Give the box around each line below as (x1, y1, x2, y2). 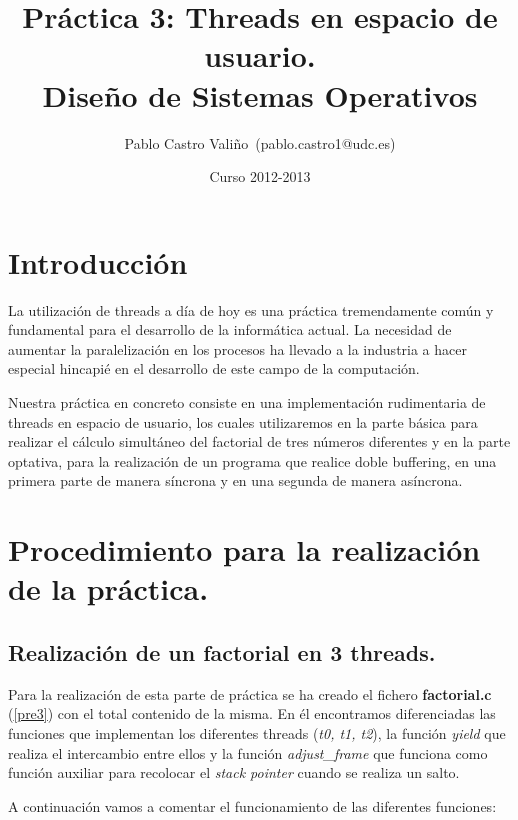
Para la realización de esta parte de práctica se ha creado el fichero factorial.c (8, 683, 492, 704)
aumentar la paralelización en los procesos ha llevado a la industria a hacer (8, 338, 467, 359)
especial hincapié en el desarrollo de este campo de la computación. (8, 358, 420, 379)
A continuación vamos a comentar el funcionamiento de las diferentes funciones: (8, 795, 497, 816)
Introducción (8, 241, 188, 282)
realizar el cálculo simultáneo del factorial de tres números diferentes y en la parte (8, 431, 511, 452)
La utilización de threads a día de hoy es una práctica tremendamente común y (8, 299, 494, 320)
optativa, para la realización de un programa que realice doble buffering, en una (8, 450, 497, 471)
